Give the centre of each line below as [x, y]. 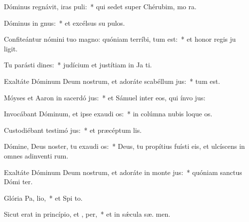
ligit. [11, 48]
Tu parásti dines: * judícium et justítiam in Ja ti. [78, 65]
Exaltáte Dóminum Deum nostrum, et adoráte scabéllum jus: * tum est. [112, 81]
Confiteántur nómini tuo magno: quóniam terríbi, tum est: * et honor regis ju [120, 39]
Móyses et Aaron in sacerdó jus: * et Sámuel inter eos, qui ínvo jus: [105, 97]
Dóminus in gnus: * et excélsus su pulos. [64, 23]
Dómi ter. [18, 182]
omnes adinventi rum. [36, 155]
